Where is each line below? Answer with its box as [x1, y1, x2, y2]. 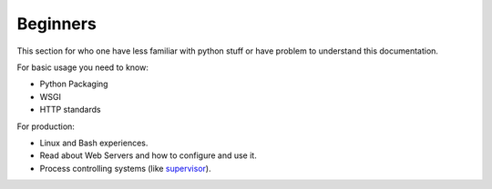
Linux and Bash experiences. [39, 137, 149, 148]
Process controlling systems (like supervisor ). [39, 163, 211, 174]
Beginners [16, 14, 97, 34]
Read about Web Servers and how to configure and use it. [39, 150, 257, 161]
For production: [16, 121, 75, 132]
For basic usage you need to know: [16, 62, 149, 73]
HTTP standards [39, 104, 101, 115]
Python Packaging [39, 78, 108, 90]
